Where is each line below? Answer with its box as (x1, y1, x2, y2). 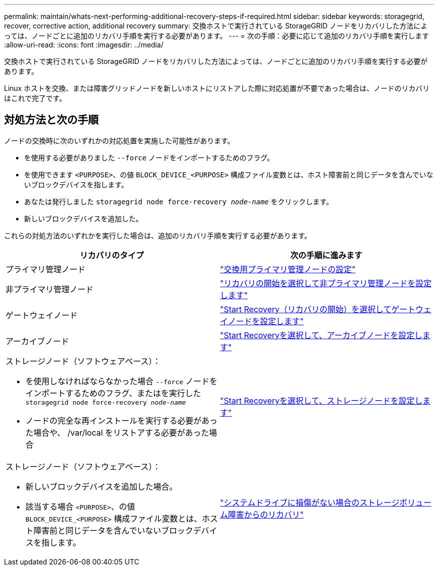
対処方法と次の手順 (4, 113, 98, 126)
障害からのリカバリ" (228, 509, 304, 520)
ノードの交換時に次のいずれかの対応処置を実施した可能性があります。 (4, 136, 234, 145)
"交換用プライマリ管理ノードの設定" (220, 264, 355, 274)
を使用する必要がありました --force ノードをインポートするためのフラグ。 (24, 153, 274, 162)
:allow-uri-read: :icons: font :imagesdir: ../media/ (4, 40, 163, 49)
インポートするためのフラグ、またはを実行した (25, 388, 201, 398)
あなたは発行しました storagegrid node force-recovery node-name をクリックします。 (24, 197, 333, 206)
